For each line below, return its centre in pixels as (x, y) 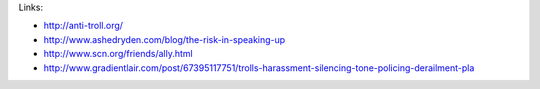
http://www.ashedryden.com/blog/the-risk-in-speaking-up (164, 39)
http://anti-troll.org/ (83, 26)
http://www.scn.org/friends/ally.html (118, 54)
